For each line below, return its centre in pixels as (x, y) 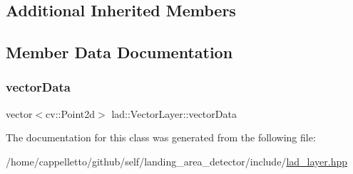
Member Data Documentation (119, 52)
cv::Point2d (71, 113)
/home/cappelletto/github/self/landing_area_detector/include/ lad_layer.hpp (176, 161)
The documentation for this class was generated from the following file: (161, 137)
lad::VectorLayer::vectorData (174, 113)
